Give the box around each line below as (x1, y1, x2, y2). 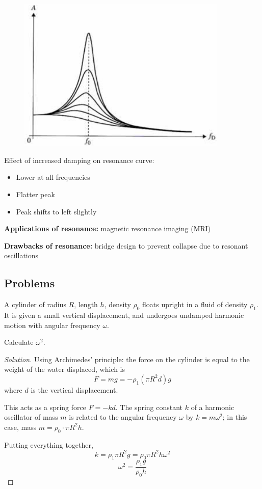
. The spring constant (115, 401, 183, 412)
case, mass (4, 421, 37, 432)
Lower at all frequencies (16, 172, 90, 182)
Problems (4, 275, 55, 291)
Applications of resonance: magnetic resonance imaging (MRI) (4, 223, 211, 234)
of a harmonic (191, 401, 234, 412)
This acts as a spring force (4, 401, 86, 412)
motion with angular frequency (4, 319, 100, 330)
